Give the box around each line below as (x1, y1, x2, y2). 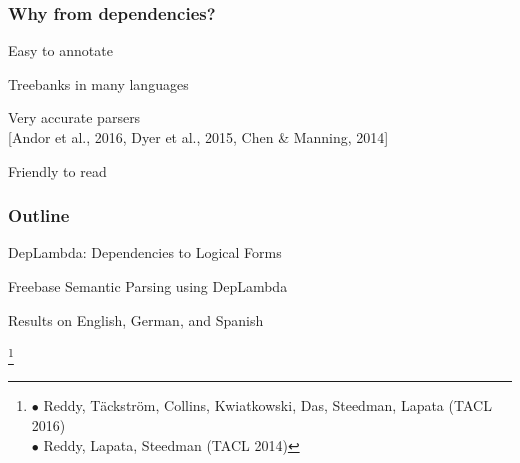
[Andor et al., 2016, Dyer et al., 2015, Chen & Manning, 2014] (8, 127, 389, 147)
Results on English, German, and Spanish (8, 309, 264, 330)
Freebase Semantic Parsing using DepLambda (8, 276, 288, 296)
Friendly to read (8, 160, 107, 181)
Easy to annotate (8, 40, 113, 61)
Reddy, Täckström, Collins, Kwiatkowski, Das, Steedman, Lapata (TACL (43, 395, 492, 416)
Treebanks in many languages (8, 73, 189, 94)
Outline (8, 203, 70, 228)
